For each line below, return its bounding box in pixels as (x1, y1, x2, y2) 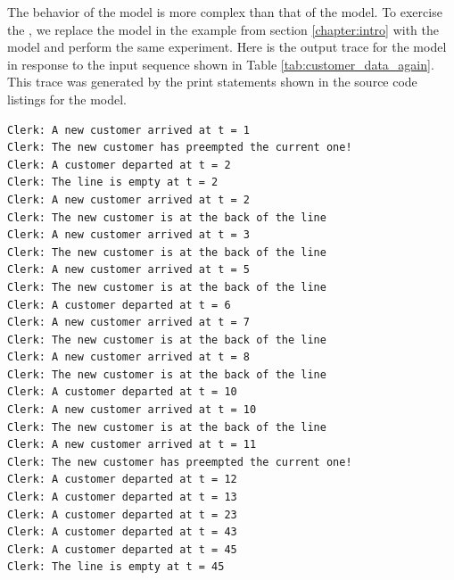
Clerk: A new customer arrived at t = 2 (7, 193, 251, 206)
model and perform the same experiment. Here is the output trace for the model (7, 37, 447, 56)
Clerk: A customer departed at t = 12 (7, 473, 237, 486)
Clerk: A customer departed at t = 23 (7, 508, 237, 521)
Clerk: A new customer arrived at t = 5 (7, 263, 251, 277)
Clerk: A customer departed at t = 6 (7, 298, 231, 311)
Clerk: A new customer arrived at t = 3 (7, 228, 251, 242)
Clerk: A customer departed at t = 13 (7, 491, 237, 504)
